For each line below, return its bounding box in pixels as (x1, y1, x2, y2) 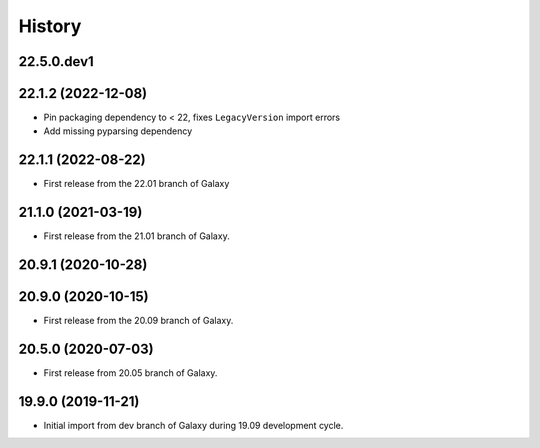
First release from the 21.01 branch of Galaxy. (43, 230, 230, 242)
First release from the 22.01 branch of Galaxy (43, 178, 230, 190)
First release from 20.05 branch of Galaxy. (43, 367, 218, 379)
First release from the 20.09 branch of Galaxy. (43, 315, 234, 327)
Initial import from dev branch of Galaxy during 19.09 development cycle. (43, 420, 344, 432)
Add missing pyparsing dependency (43, 125, 193, 137)
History (18, 15, 82, 37)
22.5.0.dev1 (18, 53, 94, 70)
